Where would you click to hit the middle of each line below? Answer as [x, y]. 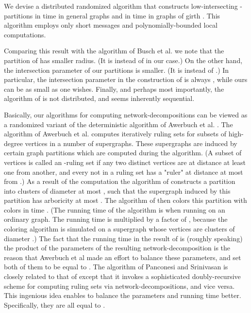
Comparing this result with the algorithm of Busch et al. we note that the [114, 51]
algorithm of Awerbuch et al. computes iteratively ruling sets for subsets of [115, 134]
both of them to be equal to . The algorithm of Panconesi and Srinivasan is [116, 267]
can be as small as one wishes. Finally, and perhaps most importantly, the [114, 89]
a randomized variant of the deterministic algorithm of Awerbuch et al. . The [118, 124]
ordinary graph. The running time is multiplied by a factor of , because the [116, 219]
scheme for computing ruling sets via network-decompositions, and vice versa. [119, 286]
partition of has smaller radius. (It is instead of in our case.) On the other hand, [123, 60]
